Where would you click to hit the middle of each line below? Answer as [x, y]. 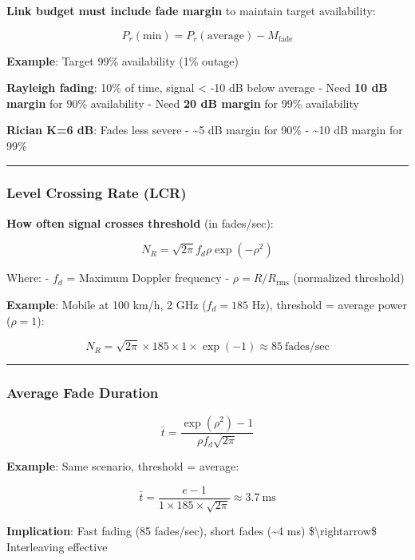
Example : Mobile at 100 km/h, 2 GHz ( [107, 304]
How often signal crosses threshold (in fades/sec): [140, 222]
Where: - [28, 278]
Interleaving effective [57, 546]
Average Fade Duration [83, 393]
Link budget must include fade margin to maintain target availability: [191, 10]
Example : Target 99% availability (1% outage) [123, 60]
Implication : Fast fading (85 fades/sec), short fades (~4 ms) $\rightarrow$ [192, 530]
